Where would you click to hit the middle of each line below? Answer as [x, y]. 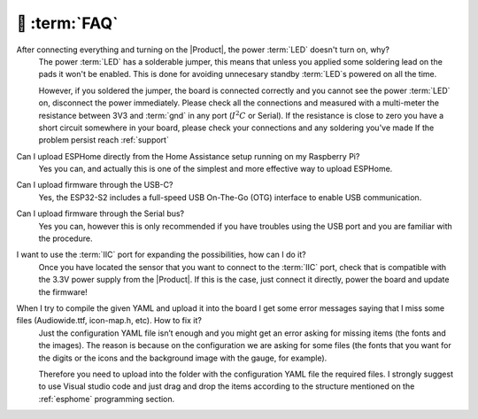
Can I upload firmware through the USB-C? [95, 185]
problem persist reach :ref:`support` [104, 140]
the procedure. [66, 238]
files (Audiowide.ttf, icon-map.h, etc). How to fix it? [109, 321]
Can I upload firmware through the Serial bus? [100, 213]
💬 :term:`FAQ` [67, 23]
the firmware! [63, 291]
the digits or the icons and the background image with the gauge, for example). [183, 358]
